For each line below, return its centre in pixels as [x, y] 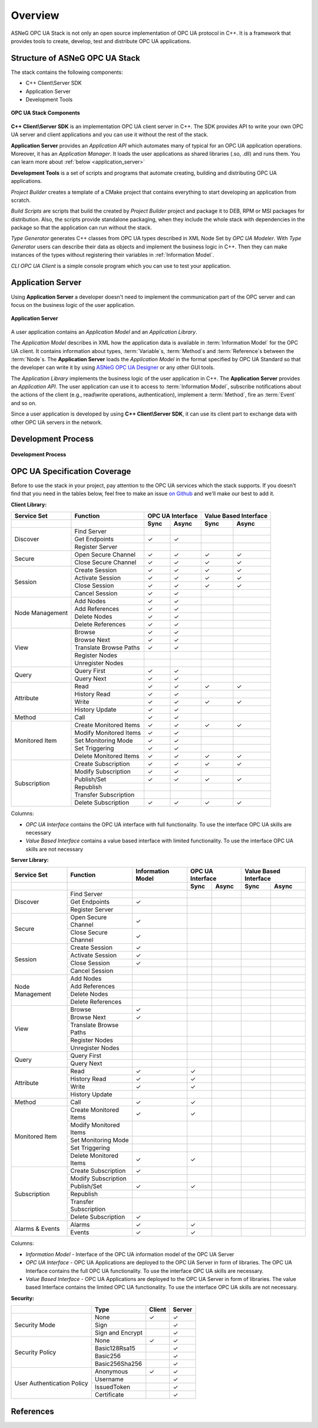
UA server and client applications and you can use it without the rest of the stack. [110, 135]
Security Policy [35, 1352]
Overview [35, 15]
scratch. [21, 200]
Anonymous [111, 1371]
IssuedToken [112, 1387]
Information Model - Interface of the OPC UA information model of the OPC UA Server [130, 1254]
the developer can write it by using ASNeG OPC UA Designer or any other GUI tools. [113, 367]
